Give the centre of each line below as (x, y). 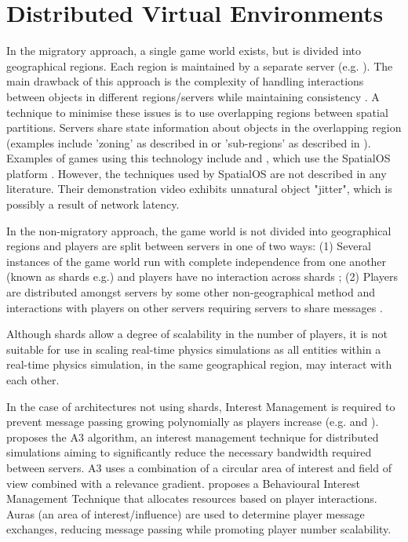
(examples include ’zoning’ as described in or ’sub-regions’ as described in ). (189, 142)
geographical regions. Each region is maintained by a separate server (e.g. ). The (200, 65)
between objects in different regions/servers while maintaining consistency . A (193, 96)
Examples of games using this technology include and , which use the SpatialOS (199, 158)
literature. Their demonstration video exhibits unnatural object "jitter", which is (199, 189)
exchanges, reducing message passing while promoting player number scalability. (199, 529)
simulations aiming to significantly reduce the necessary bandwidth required (189, 452)
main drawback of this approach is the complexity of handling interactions (185, 81)
